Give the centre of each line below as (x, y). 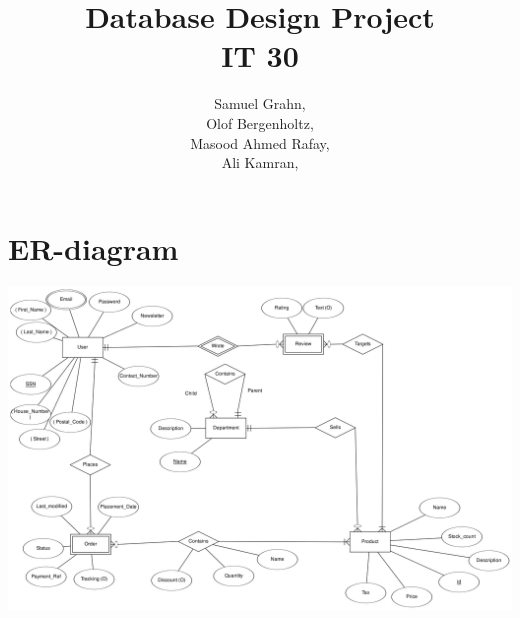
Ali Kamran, (260, 162)
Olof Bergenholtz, (260, 122)
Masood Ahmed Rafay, (260, 142)
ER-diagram (93, 247)
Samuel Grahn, (260, 103)
